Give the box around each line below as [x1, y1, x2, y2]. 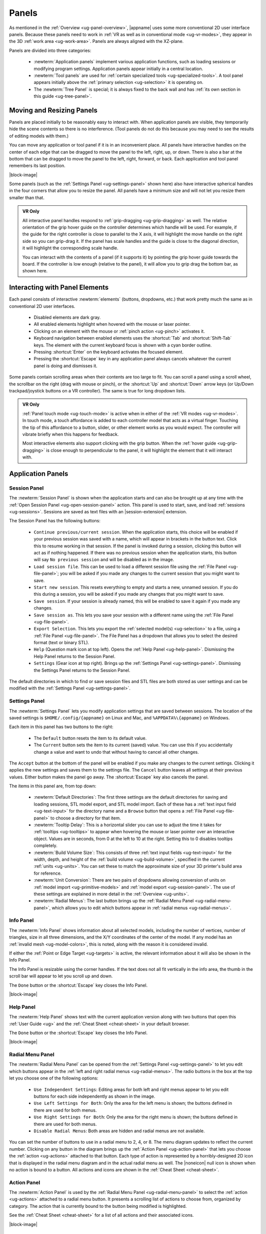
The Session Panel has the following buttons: [9, 518, 101, 524]
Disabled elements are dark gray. [33, 314, 101, 320]
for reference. [33, 870, 62, 876]
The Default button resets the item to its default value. [33, 735, 147, 741]
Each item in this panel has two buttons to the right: [9, 724, 113, 730]
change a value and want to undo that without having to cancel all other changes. [33, 749, 199, 755]
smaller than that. [9, 194, 44, 200]
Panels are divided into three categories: [9, 47, 91, 53]
